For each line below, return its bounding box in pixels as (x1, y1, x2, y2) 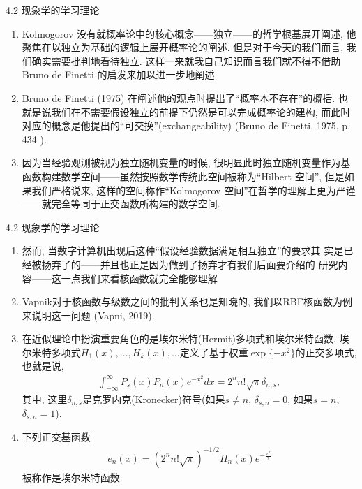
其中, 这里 (22, 391, 68, 406)
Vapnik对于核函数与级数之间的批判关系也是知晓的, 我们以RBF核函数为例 (22, 294, 352, 309)
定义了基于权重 (179, 344, 248, 359)
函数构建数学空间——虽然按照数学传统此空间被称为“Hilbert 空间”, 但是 (22, 168, 345, 183)
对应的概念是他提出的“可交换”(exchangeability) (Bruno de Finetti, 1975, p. (22, 118, 351, 133)
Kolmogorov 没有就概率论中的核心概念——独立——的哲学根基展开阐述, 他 (22, 26, 356, 41)
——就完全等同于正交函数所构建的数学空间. (22, 196, 220, 211)
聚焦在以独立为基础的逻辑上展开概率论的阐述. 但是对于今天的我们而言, (22, 40, 344, 54)
